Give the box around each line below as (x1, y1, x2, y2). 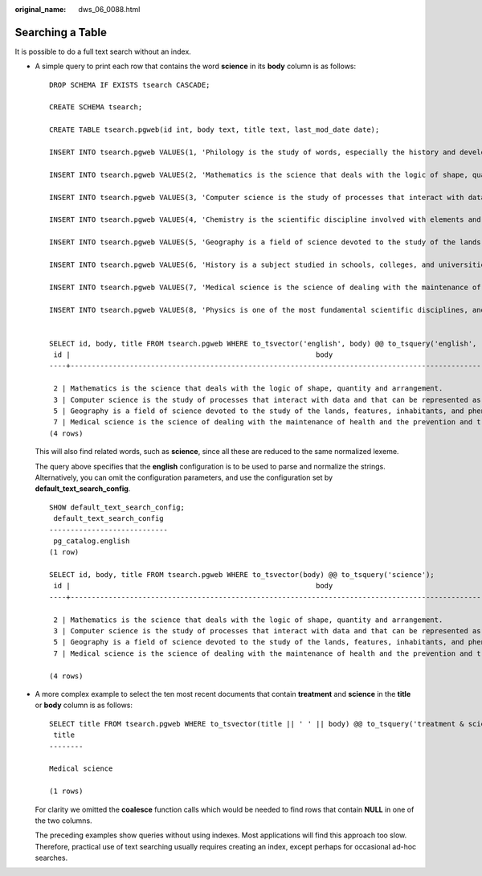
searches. (35, 853, 68, 863)
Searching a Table (14, 25, 108, 39)
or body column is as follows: (35, 700, 133, 710)
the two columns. (35, 816, 92, 825)
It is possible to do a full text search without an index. (14, 47, 192, 56)
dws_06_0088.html (78, 5, 141, 14)
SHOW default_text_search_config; (49, 502, 185, 512)
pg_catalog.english (53, 536, 130, 546)
